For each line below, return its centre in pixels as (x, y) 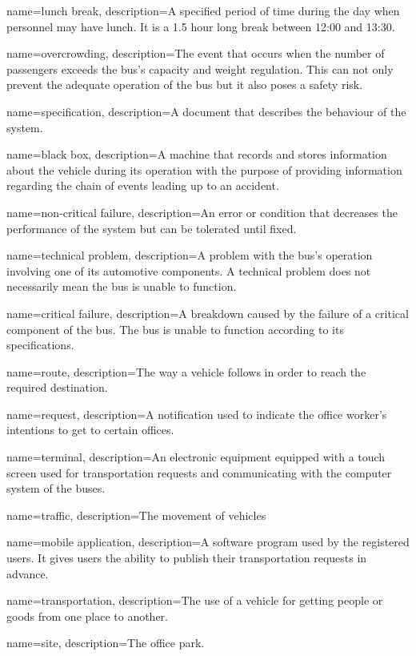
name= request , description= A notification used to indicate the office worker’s (197, 414)
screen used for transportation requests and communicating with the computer (199, 472)
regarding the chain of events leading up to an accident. (143, 185)
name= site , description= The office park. (106, 643)
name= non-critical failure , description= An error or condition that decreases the (202, 212)
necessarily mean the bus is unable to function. (122, 286)
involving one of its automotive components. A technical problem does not (189, 270)
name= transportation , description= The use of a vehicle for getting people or (195, 600)
